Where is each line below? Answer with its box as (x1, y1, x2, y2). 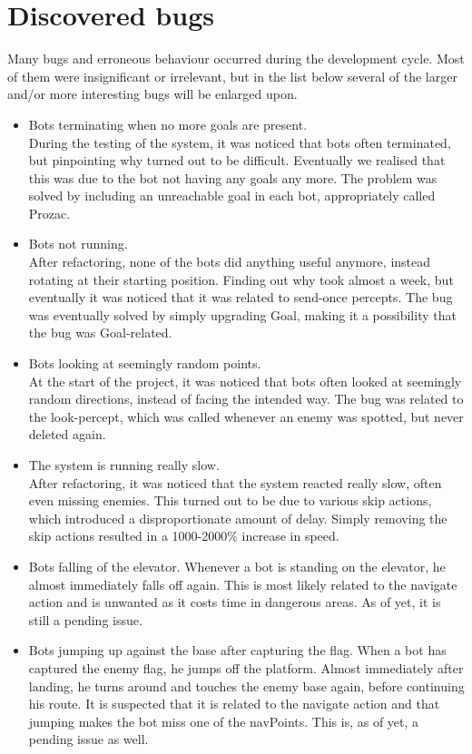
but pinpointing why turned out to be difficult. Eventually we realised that (28, 151, 446, 170)
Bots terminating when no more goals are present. (28, 114, 308, 133)
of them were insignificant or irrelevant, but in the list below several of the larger (7, 66, 457, 85)
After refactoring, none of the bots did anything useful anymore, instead (28, 252, 431, 271)
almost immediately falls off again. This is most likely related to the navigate (28, 574, 457, 593)
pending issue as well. (28, 730, 149, 749)
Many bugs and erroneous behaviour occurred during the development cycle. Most (7, 49, 465, 68)
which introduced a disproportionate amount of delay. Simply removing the (28, 508, 447, 527)
